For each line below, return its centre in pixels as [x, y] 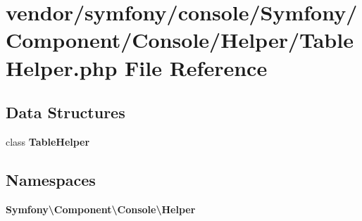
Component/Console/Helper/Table [180, 40]
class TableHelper [48, 141]
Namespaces [51, 179]
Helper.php [62, 67]
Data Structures [65, 112]
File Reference [196, 67]
